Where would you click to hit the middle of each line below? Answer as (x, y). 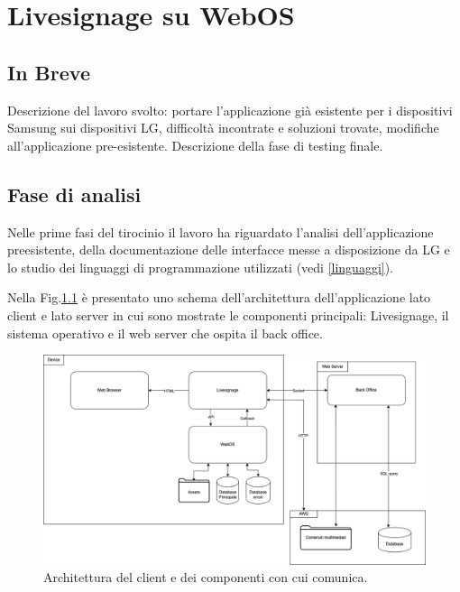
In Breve (49, 72)
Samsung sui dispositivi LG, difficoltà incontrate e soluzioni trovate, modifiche (223, 128)
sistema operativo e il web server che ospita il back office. (165, 333)
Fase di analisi (74, 194)
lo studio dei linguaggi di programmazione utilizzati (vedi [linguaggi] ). (201, 267)
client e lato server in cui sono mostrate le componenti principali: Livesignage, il (228, 314)
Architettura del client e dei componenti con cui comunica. (206, 577)
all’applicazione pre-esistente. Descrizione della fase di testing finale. (195, 145)
